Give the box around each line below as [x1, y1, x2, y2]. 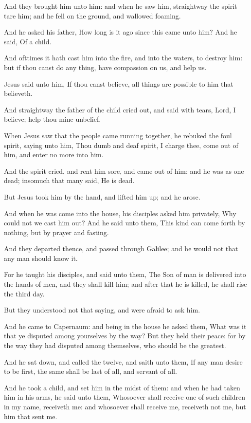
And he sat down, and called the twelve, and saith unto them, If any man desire [4, 356, 243, 367]
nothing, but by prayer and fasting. [4, 227, 109, 237]
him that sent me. [4, 411, 57, 421]
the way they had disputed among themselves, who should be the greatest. [4, 340, 226, 350]
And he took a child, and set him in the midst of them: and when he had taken [4, 382, 240, 392]
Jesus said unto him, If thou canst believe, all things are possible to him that [4, 78, 233, 89]
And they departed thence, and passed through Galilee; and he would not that [4, 243, 238, 254]
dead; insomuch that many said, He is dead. [4, 175, 135, 185]
